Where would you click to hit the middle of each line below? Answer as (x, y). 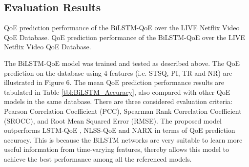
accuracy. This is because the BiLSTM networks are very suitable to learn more (123, 139)
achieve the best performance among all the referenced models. (98, 158)
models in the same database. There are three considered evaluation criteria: (118, 101)
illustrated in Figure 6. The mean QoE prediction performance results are (114, 82)
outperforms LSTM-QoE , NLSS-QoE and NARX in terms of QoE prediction (120, 130)
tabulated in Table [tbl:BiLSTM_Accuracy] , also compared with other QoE (117, 92)
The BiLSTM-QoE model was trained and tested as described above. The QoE (122, 63)
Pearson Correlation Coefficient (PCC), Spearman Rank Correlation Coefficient (123, 111)
